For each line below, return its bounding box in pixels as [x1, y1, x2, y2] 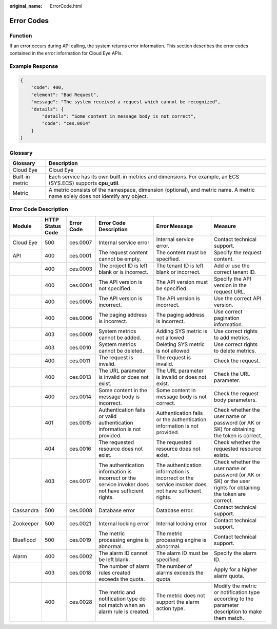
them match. [213, 614, 245, 621]
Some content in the [98, 386, 147, 394]
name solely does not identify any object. [48, 193, 148, 200]
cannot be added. [98, 334, 142, 341]
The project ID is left [98, 262, 148, 269]
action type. [156, 604, 185, 612]
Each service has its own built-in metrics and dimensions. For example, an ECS [48, 173, 240, 180]
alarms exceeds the [156, 569, 204, 576]
